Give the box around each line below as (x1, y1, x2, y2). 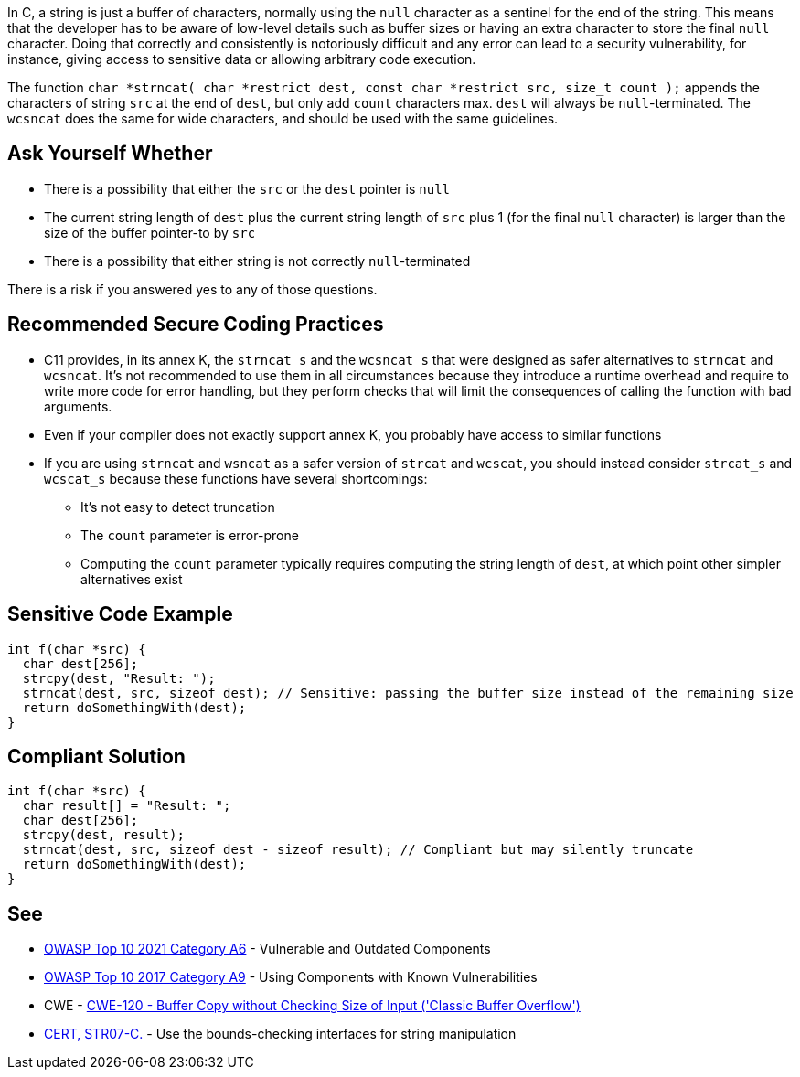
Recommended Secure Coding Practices (7, 313, 384, 336)
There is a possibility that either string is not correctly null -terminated (44, 252, 471, 269)
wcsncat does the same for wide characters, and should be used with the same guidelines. (7, 111, 559, 126)
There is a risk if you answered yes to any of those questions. (7, 281, 378, 297)
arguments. (44, 398, 112, 414)
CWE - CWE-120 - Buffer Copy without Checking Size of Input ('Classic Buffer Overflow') (44, 997, 581, 1014)
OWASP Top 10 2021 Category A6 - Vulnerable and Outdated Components (44, 941, 491, 957)
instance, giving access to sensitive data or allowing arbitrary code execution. (7, 51, 476, 67)
